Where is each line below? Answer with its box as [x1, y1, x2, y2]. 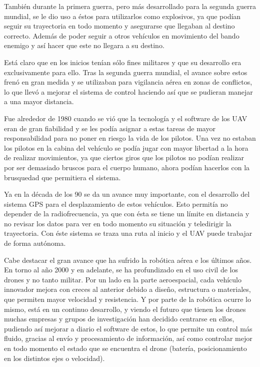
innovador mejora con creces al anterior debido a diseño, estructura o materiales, [4, 284, 251, 294]
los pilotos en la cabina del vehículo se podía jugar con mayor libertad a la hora [4, 142, 248, 153]
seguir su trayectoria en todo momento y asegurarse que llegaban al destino [4, 21, 235, 31]
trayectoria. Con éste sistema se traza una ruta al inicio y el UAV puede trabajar [4, 228, 252, 238]
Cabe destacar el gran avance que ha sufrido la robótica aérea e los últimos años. [4, 254, 252, 265]
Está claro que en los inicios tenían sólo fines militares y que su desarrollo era [4, 57, 241, 67]
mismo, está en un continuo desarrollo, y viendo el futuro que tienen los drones [4, 303, 246, 314]
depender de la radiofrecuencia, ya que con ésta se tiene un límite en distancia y [4, 208, 249, 219]
